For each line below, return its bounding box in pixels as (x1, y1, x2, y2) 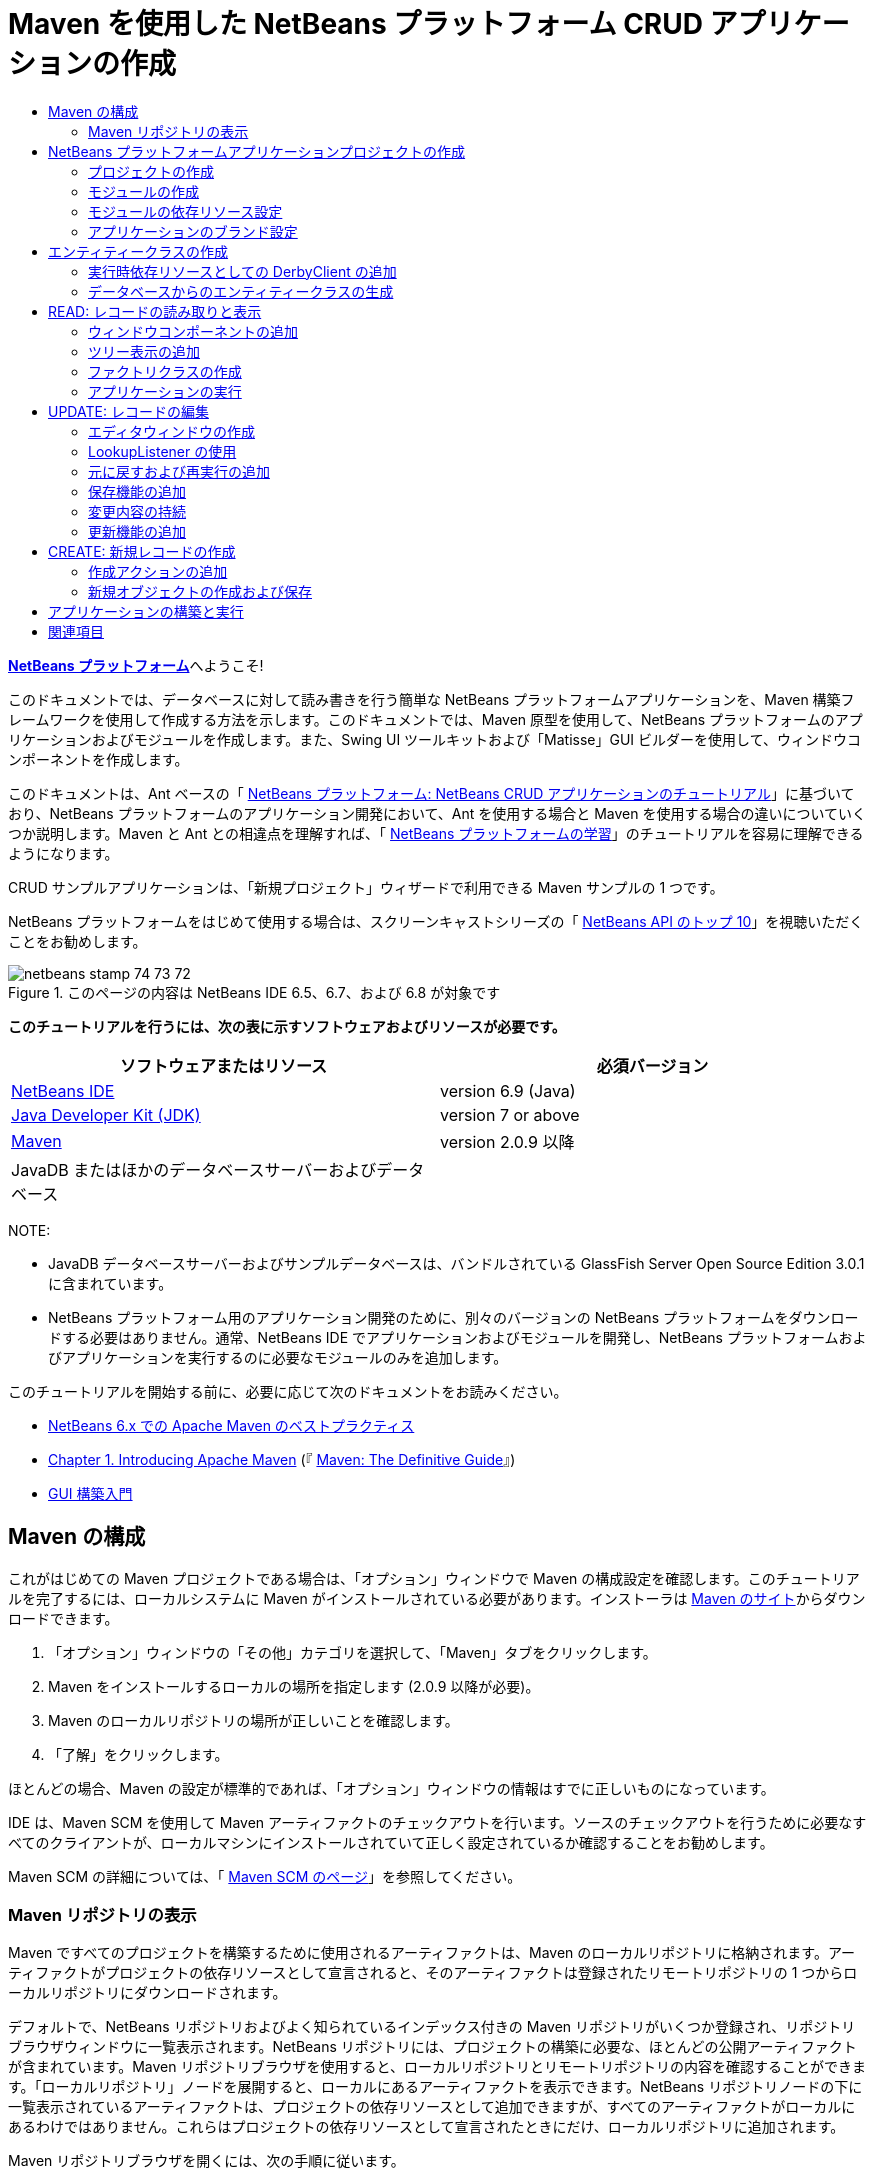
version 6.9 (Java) (440, 1080, 576, 1101)
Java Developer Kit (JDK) (11, 1104, 201, 1125)
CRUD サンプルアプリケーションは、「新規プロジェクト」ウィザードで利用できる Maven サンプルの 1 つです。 (8, 878, 724, 896)
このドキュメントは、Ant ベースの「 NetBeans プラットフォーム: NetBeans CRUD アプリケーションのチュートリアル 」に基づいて (8, 784, 855, 802)
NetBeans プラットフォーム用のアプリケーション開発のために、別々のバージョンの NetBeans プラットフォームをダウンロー (48, 1308, 859, 1326)
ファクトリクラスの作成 (88, 362, 242, 380)
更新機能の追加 (88, 522, 186, 540)
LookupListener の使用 (88, 442, 237, 460)
